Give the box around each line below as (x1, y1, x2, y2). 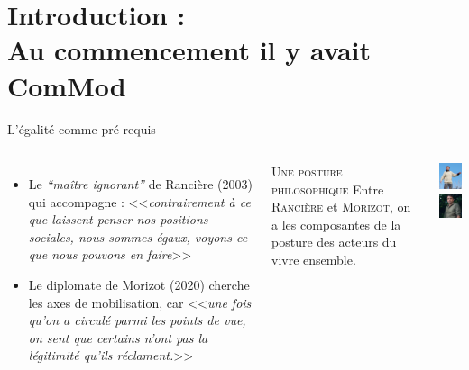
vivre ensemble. (271, 250, 356, 269)
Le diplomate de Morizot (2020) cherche (28, 275, 250, 294)
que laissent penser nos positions (28, 210, 208, 229)
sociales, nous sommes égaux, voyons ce (28, 227, 248, 246)
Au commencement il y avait (7, 32, 372, 68)
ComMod (7, 67, 126, 104)
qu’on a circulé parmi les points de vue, (28, 311, 246, 329)
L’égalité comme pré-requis (7, 119, 156, 138)
